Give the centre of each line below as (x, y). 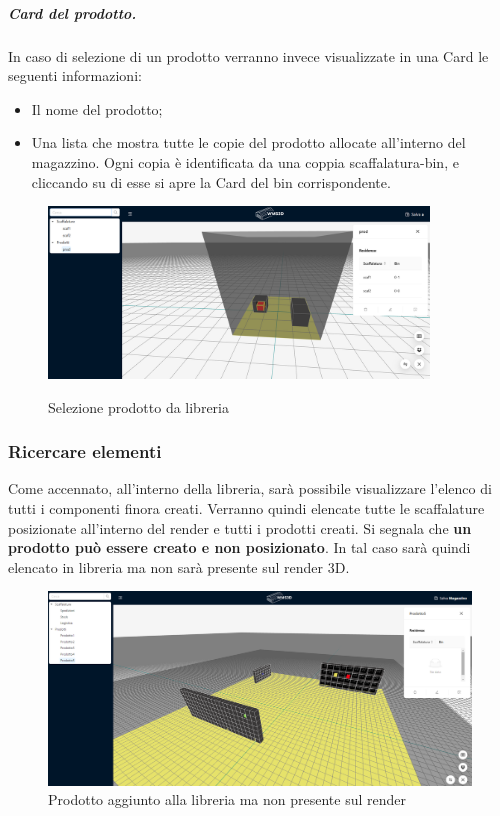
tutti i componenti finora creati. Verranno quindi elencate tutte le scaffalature (246, 508)
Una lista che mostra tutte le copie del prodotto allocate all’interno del (248, 142)
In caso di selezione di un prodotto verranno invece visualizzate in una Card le (248, 55)
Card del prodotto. (72, 12)
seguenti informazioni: (75, 75)
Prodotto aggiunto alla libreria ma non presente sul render (227, 799)
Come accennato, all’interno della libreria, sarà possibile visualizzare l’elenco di (250, 488)
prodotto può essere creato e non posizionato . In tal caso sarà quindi (239, 547)
